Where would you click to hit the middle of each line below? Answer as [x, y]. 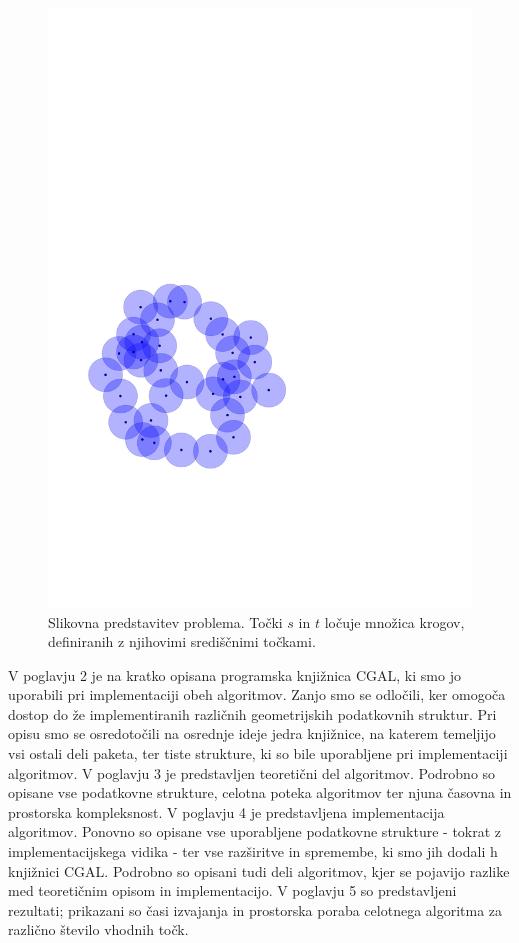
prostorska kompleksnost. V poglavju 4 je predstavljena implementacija [226, 811]
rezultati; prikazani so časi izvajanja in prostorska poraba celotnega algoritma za [255, 909]
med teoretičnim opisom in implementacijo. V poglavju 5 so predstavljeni [232, 890]
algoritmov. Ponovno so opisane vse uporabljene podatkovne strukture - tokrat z [255, 831]
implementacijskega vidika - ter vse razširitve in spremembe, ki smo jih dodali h [253, 851]
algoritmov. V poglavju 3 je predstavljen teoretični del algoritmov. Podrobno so [252, 772]
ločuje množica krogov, [394, 621]
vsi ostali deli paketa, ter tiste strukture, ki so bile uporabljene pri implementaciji [258, 753]
